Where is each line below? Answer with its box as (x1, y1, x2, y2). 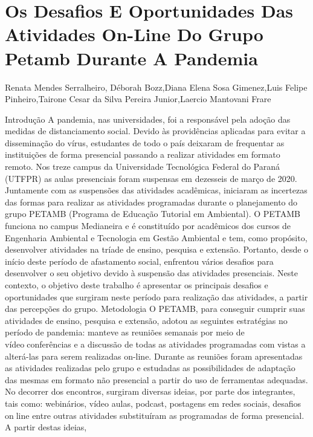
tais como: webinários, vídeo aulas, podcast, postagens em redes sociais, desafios (5, 397, 302, 409)
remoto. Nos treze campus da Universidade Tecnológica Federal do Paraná (5, 160, 280, 173)
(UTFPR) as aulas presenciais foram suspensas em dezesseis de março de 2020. (5, 172, 297, 184)
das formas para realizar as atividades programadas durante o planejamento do (5, 195, 298, 208)
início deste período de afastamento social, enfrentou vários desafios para (5, 254, 274, 267)
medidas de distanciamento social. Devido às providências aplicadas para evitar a (5, 125, 306, 137)
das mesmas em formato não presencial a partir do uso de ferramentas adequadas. (5, 373, 308, 386)
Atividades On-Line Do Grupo (5, 22, 263, 47)
